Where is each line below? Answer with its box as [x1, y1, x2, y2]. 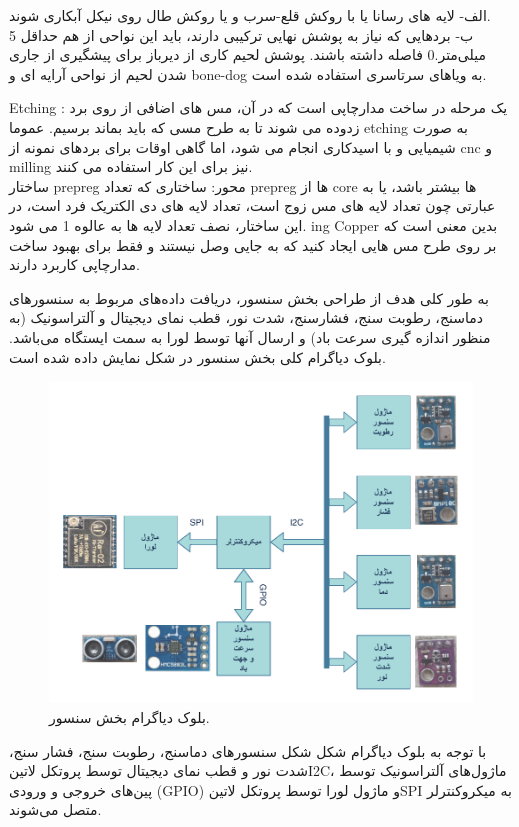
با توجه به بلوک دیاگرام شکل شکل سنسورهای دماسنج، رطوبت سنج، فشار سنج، [9, 740, 487, 761]
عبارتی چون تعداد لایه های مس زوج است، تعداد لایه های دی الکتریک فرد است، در [9, 195, 496, 216]
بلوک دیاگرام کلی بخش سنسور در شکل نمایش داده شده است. [9, 346, 386, 367]
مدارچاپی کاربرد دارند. [9, 254, 140, 275]
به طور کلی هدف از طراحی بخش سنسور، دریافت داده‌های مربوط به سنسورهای [9, 287, 489, 308]
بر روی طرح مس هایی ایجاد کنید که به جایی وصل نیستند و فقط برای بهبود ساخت [9, 234, 497, 255]
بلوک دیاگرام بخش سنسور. [49, 706, 210, 727]
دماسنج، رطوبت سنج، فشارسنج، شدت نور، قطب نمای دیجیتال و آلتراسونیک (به [9, 307, 483, 328]
